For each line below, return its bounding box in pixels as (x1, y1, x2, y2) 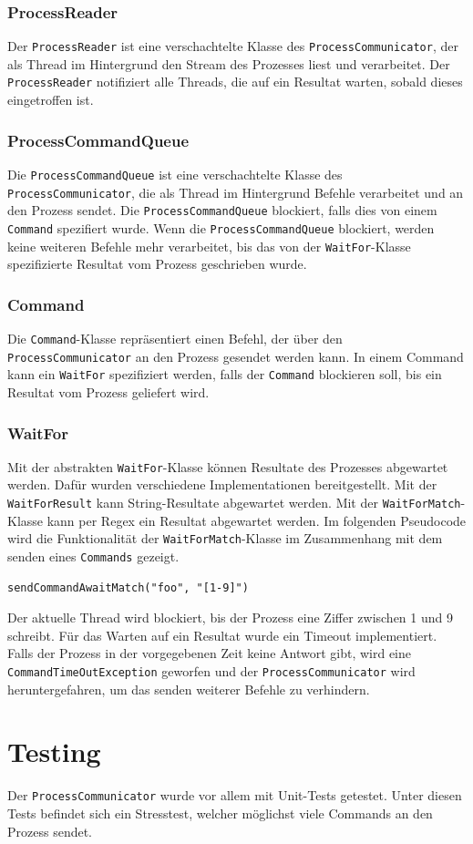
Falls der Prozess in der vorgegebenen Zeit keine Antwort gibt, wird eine (7, 643, 412, 663)
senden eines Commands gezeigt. (7, 546, 180, 565)
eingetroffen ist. (7, 90, 94, 109)
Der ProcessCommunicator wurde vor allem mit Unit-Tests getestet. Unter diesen (7, 786, 462, 805)
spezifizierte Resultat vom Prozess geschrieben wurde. (7, 254, 307, 273)
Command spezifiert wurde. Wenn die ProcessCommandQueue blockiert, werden (7, 218, 435, 237)
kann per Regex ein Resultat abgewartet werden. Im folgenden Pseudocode (46, 510, 467, 530)
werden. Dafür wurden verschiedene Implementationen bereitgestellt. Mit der (7, 475, 437, 494)
